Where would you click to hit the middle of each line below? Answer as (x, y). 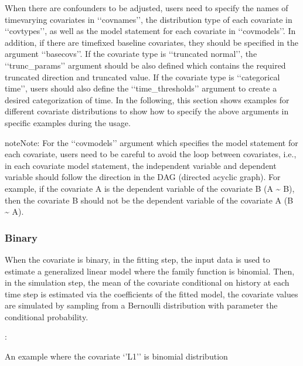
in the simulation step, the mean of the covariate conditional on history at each (147, 282)
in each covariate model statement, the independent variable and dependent (141, 165)
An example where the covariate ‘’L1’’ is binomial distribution (116, 356)
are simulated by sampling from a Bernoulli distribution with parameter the (141, 305)
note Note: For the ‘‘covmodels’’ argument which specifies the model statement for (151, 142)
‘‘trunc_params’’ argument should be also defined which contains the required (145, 65)
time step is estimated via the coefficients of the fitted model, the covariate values (151, 294)
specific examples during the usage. (68, 122)
